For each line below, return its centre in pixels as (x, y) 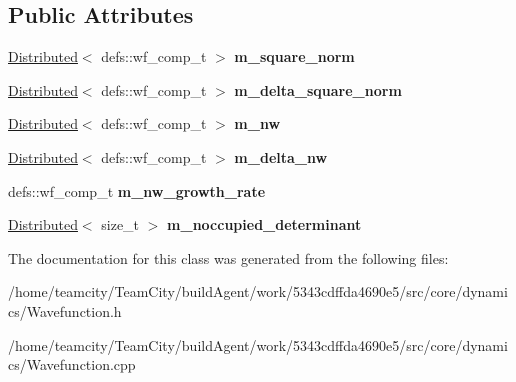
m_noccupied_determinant (264, 224)
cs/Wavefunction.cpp (72, 364)
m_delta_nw (281, 156)
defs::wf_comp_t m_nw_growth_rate (137, 190)
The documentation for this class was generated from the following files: (228, 257)
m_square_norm (294, 56)
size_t (120, 224)
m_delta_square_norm (318, 89)
